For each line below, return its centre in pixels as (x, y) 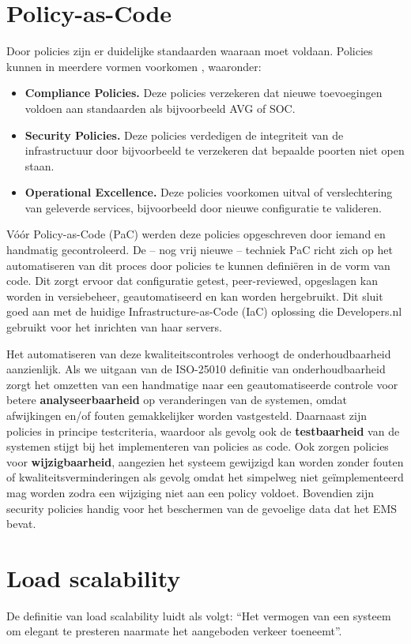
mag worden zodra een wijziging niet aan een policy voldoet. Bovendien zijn (190, 492)
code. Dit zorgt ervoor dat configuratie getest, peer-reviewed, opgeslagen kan (192, 281)
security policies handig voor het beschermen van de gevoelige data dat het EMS (202, 508)
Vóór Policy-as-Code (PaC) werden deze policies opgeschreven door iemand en (196, 234)
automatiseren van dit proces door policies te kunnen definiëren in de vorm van (198, 265)
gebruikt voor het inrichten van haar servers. (115, 327)
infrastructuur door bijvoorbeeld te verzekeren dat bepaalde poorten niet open (215, 150)
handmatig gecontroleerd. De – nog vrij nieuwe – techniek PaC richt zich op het (200, 250)
